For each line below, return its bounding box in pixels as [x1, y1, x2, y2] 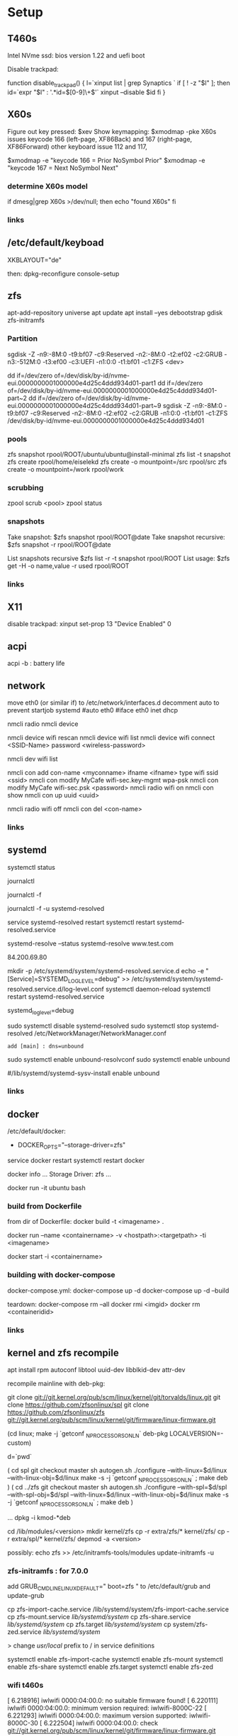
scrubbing [7, 482, 44, 492]
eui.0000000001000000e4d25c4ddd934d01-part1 [7, 378, 157, 387]
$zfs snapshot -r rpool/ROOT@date [7, 540, 111, 549]
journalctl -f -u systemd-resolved [7, 904, 105, 912]
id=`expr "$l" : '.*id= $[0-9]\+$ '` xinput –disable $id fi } [7, 88, 166, 96]
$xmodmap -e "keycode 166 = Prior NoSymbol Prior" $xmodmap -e [7, 156, 205, 164]
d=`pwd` [7, 1453, 32, 1461]
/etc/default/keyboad [7, 237, 104, 249]
